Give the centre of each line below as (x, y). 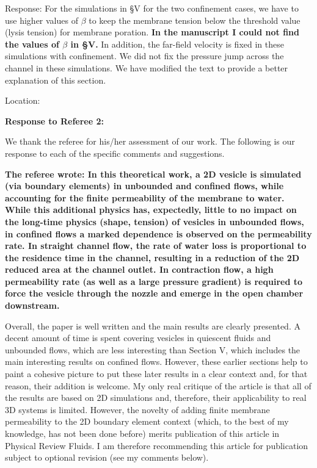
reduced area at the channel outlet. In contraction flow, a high (139, 269)
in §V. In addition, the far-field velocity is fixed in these (177, 44)
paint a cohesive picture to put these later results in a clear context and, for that (156, 374)
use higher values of (42, 20)
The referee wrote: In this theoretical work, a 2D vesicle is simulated (153, 174)
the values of (32, 44)
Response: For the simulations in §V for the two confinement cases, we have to (152, 8)
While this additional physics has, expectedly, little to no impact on (151, 210)
